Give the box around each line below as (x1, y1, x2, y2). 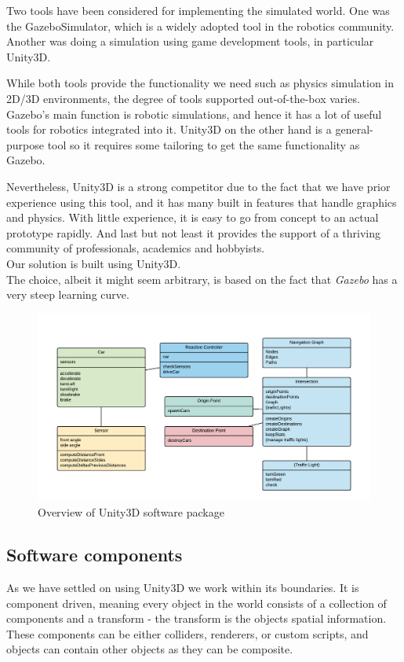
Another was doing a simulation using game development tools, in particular (6, 33, 374, 50)
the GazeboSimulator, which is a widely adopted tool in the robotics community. (6, 17, 395, 34)
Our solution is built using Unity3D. (6, 255, 181, 271)
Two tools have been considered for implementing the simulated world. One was (6, 2, 390, 18)
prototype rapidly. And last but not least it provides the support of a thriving (6, 224, 380, 241)
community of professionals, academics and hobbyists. (6, 240, 265, 256)
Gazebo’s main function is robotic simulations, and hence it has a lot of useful (6, 105, 382, 122)
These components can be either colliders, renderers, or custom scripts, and (6, 625, 369, 642)
